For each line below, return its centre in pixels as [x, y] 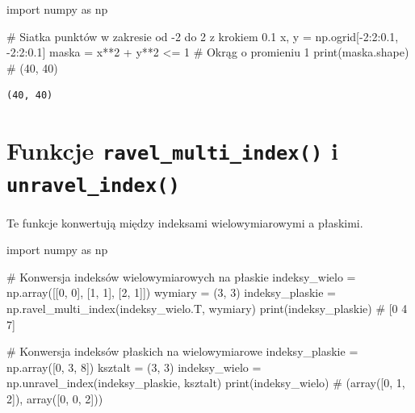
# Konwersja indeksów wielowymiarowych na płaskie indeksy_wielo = [181, 276]
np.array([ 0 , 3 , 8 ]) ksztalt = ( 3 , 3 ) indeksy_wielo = [134, 367]
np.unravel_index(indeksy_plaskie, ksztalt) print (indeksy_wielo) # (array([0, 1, [206, 383]
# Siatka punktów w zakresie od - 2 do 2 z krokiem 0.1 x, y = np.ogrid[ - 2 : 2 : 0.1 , [203, 36]
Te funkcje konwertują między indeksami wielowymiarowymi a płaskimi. [185, 222]
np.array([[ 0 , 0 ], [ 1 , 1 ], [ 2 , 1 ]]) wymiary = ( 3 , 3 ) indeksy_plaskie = [172, 292]
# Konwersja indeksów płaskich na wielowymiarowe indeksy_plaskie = [182, 351]
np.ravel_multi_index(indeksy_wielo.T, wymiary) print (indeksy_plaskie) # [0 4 [207, 308]
